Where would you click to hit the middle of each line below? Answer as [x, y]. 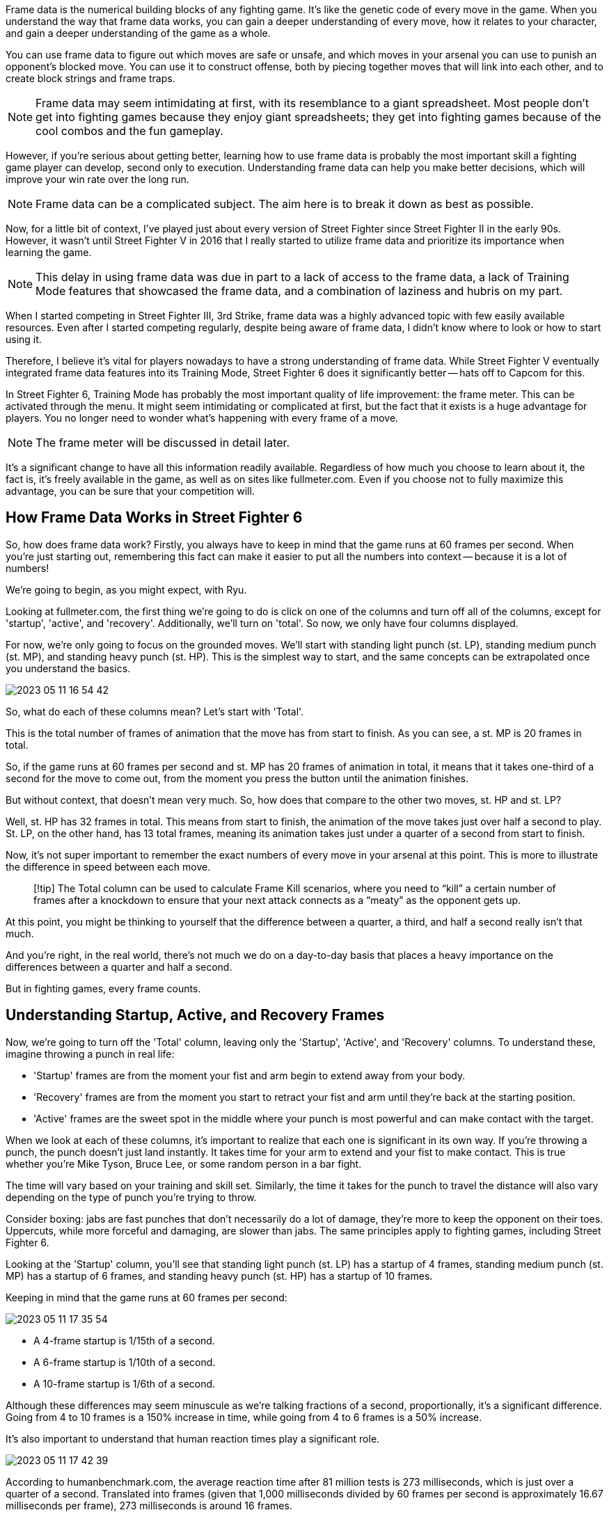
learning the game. [49, 252]
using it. [24, 339]
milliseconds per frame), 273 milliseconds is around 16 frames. [149, 1505]
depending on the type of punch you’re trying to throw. [131, 1197]
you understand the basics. [68, 668]
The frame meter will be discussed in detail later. [163, 443]
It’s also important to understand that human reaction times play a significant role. [193, 1438]
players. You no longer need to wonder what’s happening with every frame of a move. [202, 418]
